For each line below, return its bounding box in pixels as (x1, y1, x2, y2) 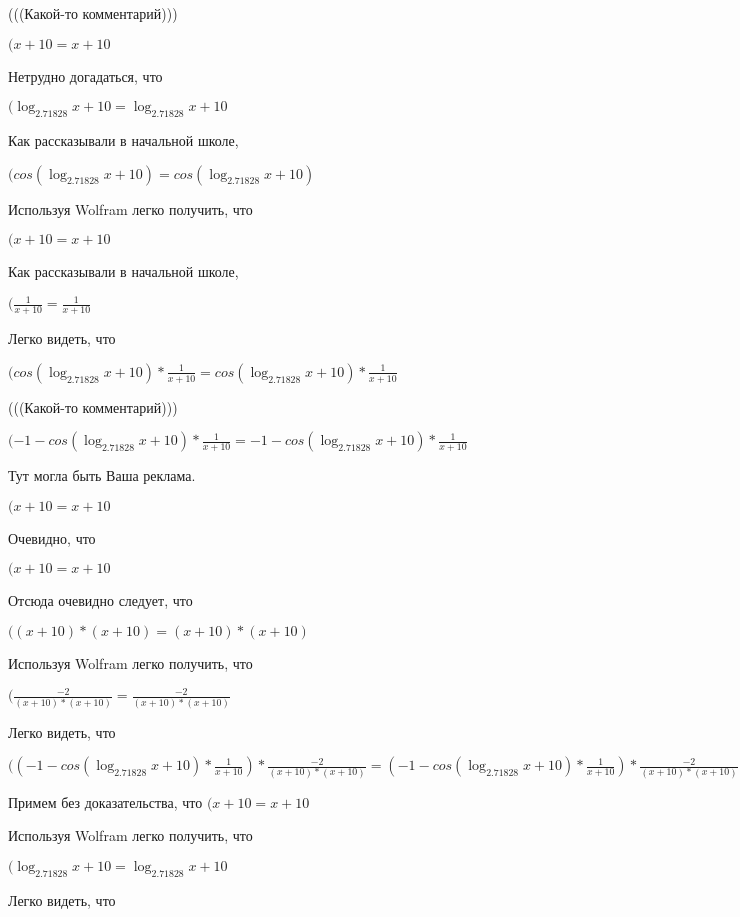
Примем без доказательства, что (8, 791, 203, 812)
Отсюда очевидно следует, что (8, 590, 193, 611)
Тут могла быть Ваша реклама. (8, 465, 196, 486)
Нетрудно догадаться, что (8, 65, 163, 86)
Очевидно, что (8, 527, 96, 548)
